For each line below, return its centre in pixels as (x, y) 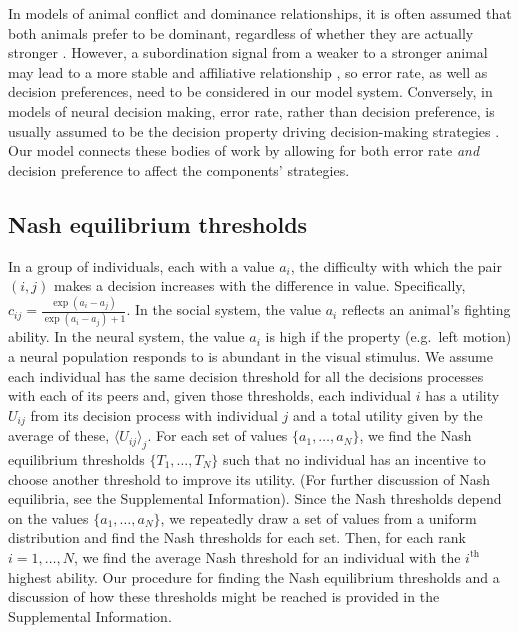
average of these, (59, 435)
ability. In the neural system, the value (126, 336)
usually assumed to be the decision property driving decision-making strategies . (254, 130)
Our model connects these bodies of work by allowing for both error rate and (244, 150)
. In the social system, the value (224, 309)
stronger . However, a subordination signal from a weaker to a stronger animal (248, 52)
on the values (48, 517)
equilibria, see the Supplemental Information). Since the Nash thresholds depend (255, 498)
